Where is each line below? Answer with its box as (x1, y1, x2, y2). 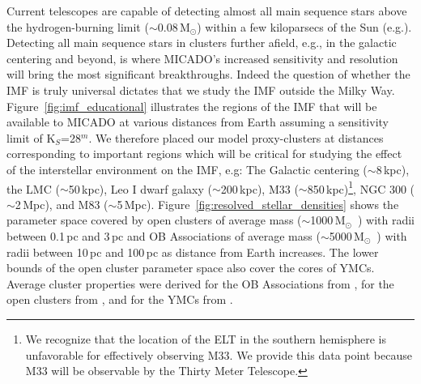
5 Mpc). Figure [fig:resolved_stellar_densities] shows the (117, 195, 399, 212)
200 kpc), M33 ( (220, 180, 299, 197)
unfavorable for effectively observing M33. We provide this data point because (25, 346, 412, 363)
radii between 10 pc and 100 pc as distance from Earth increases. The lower (6, 243, 379, 260)
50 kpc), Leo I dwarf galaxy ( (68, 180, 212, 197)
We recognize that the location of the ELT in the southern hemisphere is (25, 330, 387, 347)
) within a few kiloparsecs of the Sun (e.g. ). (197, 18, 412, 35)
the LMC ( (6, 180, 60, 197)
